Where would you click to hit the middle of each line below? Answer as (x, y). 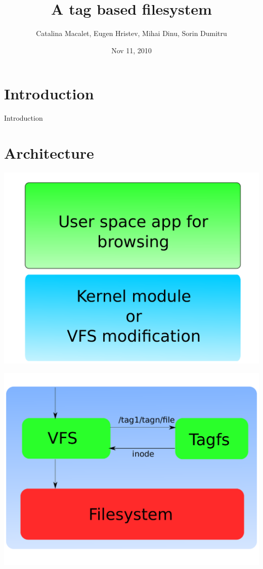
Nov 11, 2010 (131, 50)
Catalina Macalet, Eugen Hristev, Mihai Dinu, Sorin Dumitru (131, 33)
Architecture (49, 153)
